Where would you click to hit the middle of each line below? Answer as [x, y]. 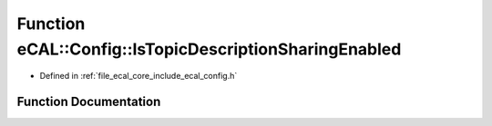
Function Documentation [89, 102]
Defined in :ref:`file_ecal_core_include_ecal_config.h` [138, 76]
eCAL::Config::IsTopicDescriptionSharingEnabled [209, 49]
